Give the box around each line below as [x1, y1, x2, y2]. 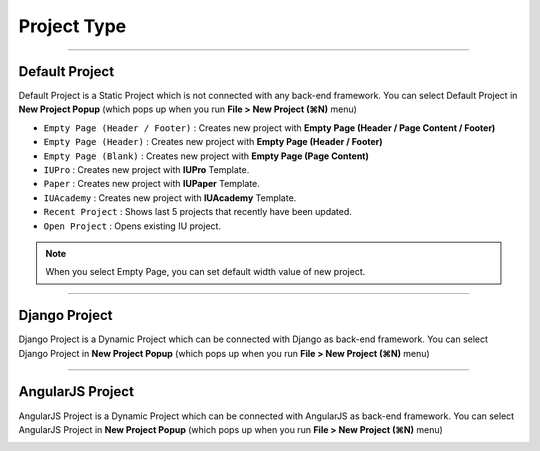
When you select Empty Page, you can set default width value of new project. [45, 266, 366, 278]
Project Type [18, 15, 127, 37]
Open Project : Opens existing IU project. [43, 220, 222, 232]
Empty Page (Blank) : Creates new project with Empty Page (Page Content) [43, 150, 369, 162]
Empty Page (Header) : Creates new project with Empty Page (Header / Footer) [43, 136, 384, 148]
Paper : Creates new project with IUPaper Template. [43, 178, 260, 190]
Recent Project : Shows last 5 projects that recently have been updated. [43, 206, 352, 218]
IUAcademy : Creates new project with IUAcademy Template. [43, 191, 297, 204]
